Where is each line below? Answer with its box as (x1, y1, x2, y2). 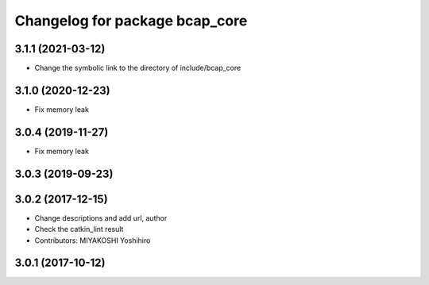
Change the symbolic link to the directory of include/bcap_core (34, 64, 242, 73)
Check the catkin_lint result (34, 225, 124, 234)
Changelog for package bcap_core (14, 12, 248, 29)
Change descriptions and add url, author (34, 213, 168, 222)
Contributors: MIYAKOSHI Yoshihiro (34, 235, 151, 245)
